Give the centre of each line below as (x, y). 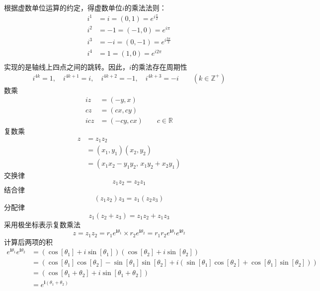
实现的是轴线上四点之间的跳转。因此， (67, 66)
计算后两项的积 (28, 242)
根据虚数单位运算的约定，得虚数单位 (63, 7)
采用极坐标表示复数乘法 (42, 224)
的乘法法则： (145, 7)
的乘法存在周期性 (159, 66)
